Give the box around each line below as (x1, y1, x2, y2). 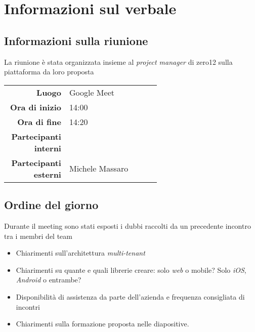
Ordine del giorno (4, 197, 99, 213)
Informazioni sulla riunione (4, 32, 148, 48)
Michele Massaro (69, 162, 129, 175)
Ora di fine (17, 115, 61, 128)
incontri (16, 301, 40, 312)
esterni (33, 168, 61, 180)
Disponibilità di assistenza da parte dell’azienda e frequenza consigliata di (16, 291, 245, 302)
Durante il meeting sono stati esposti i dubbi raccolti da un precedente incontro (4, 220, 251, 231)
